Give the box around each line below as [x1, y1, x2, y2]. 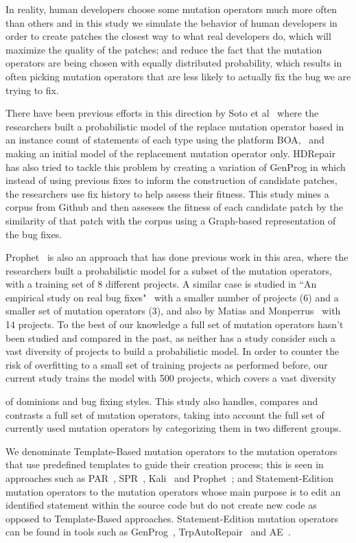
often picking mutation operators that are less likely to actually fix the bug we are [5, 69, 351, 83]
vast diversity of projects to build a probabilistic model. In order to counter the [5, 344, 340, 358]
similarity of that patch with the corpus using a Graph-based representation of [5, 213, 336, 227]
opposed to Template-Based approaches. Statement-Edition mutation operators [5, 511, 338, 525]
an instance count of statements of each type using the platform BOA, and [5, 132, 324, 147]
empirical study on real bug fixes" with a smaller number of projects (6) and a [5, 290, 339, 304]
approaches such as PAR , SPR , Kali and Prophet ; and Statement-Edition [5, 471, 333, 485]
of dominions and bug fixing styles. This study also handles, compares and [5, 394, 318, 408]
